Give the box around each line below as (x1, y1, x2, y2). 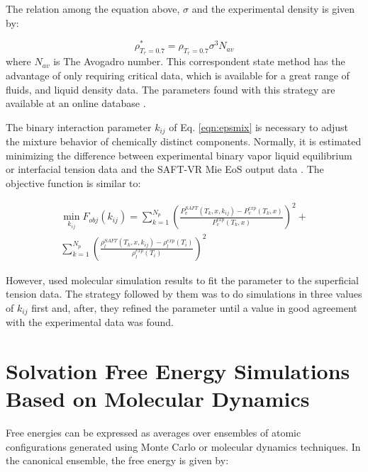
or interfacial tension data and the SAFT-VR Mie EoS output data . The (6, 162, 324, 176)
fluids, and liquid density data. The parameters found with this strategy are (6, 82, 335, 96)
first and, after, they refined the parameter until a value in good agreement (31, 300, 357, 315)
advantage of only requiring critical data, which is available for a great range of (6, 68, 350, 83)
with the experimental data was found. (6, 315, 174, 330)
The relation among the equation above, (6, 1, 180, 16)
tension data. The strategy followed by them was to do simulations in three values (6, 286, 362, 301)
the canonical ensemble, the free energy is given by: (6, 453, 229, 468)
